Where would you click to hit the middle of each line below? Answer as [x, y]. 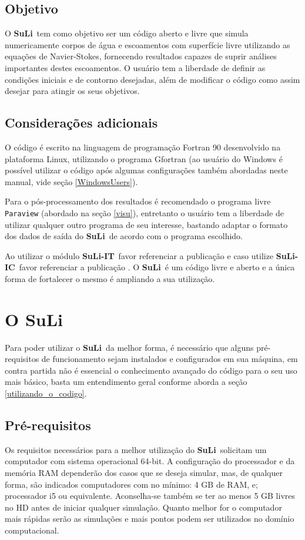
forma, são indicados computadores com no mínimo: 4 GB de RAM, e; [131, 484]
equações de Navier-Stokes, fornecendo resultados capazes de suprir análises [141, 56]
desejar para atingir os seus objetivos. [72, 91]
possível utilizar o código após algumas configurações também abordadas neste [146, 170]
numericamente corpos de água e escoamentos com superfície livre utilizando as [148, 44]
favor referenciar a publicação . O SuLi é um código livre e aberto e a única [157, 267]
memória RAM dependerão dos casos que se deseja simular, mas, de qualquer [144, 473]
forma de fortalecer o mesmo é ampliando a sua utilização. [110, 278]
